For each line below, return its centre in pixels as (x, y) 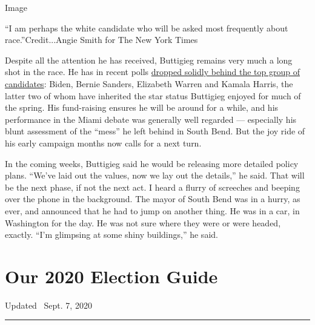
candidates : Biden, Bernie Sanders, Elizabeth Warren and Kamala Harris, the (149, 83)
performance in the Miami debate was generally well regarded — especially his (151, 119)
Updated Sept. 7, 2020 (48, 305)
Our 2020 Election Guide (111, 276)
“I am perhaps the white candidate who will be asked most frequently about (147, 28)
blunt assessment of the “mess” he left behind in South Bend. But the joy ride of (155, 131)
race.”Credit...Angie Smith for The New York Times (101, 40)
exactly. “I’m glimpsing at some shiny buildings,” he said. (111, 235)
